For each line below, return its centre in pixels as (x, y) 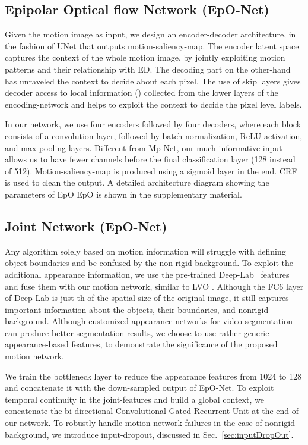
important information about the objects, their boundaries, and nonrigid (137, 309)
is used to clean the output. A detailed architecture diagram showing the (137, 182)
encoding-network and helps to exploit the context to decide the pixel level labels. (153, 104)
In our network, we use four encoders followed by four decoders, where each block (153, 124)
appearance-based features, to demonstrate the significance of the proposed (141, 344)
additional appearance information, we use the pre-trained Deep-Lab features (147, 274)
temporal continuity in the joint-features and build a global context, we (134, 399)
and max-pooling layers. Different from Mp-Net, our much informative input (144, 147)
